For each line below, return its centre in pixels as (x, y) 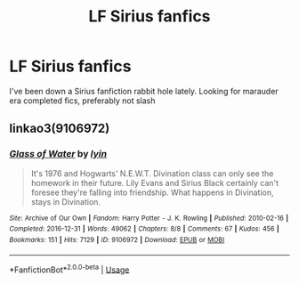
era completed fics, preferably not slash (82, 101)
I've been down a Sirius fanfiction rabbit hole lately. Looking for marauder (144, 91)
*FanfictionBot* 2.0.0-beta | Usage (69, 269)
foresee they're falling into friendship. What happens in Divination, (152, 192)
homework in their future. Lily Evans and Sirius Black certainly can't (154, 183)
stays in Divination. (65, 201)
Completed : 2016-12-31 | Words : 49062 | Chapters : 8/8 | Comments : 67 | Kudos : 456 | (145, 229)
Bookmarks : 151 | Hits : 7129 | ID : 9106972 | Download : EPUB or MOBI (117, 239)
